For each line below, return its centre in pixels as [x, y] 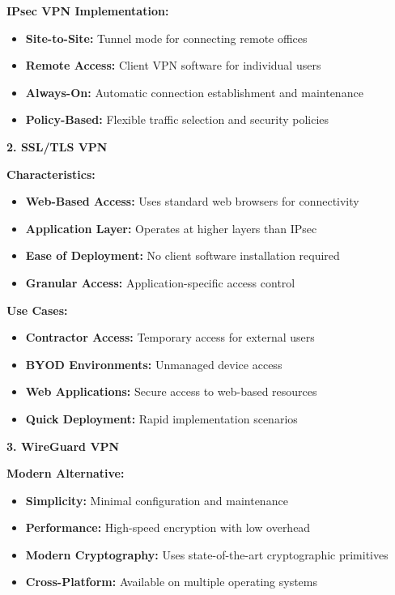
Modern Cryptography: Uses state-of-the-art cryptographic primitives [207, 554]
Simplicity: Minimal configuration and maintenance [157, 500]
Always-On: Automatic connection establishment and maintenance [194, 92]
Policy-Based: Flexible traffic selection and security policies [177, 119]
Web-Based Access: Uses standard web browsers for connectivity [192, 201]
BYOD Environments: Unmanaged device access [154, 364]
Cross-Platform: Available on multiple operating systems [171, 582]
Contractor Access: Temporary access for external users [170, 337]
